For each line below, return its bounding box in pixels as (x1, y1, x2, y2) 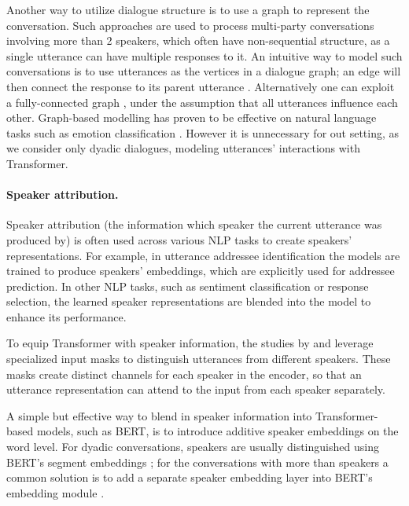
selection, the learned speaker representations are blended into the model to (6, 293, 371, 310)
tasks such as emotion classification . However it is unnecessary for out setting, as (6, 124, 400, 141)
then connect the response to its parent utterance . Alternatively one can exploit (6, 78, 395, 94)
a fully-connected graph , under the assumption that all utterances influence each (6, 93, 398, 110)
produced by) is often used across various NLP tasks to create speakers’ (6, 231, 352, 247)
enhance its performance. (6, 308, 127, 324)
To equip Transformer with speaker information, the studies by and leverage (6, 335, 374, 351)
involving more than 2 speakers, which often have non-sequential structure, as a (6, 32, 390, 49)
